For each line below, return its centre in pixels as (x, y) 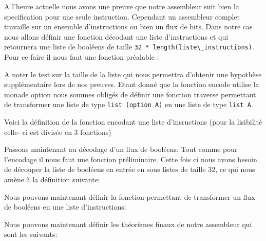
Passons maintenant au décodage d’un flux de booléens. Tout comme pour (121, 149)
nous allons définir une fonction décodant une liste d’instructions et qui (116, 36)
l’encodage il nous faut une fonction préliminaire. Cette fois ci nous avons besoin (131, 159)
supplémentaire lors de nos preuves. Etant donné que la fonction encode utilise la (132, 84)
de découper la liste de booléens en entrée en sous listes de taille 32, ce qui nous (130, 169)
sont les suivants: (31, 234)
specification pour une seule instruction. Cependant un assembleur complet (122, 16)
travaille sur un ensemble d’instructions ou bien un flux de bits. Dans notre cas (128, 27)
